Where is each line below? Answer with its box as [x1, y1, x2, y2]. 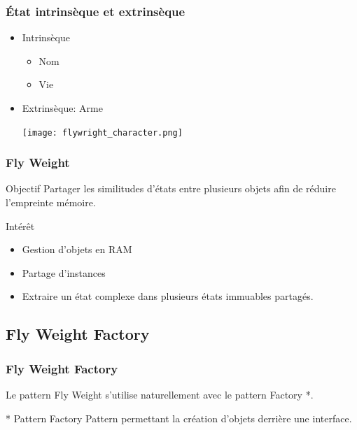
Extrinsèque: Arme [22, 101, 103, 115]
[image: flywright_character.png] [22, 127, 183, 138]
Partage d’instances [22, 265, 106, 280]
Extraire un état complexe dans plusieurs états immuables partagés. [22, 289, 314, 303]
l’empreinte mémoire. [6, 195, 96, 210]
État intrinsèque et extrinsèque [6, 2, 185, 20]
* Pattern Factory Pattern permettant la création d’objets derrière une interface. [6, 410, 352, 425]
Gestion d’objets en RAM [22, 242, 132, 257]
